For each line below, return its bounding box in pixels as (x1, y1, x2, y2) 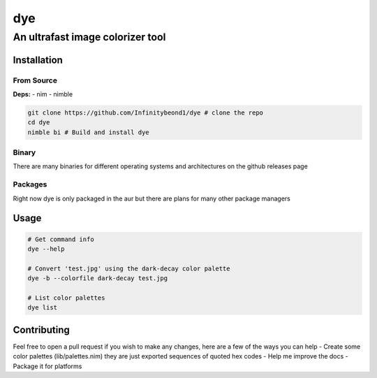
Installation (13, 54, 63, 66)
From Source (13, 75, 57, 85)
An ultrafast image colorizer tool (13, 31, 166, 43)
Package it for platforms (13, 362, 82, 370)
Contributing (13, 324, 70, 335)
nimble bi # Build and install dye (27, 128, 149, 136)
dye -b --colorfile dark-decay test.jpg (27, 275, 168, 282)
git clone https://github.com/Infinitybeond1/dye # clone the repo (27, 108, 264, 117)
